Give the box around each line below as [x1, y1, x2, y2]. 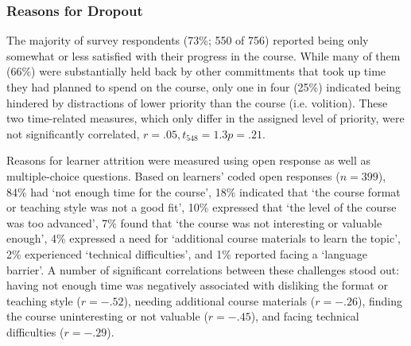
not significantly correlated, [6, 125, 140, 142]
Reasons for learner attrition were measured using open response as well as [6, 152, 370, 169]
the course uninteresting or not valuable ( [6, 308, 208, 325]
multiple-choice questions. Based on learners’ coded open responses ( [6, 167, 340, 184]
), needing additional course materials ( [123, 292, 316, 309]
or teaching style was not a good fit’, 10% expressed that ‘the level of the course [6, 199, 397, 216]
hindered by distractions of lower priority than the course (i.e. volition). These [6, 94, 388, 111]
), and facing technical [250, 308, 359, 325]
